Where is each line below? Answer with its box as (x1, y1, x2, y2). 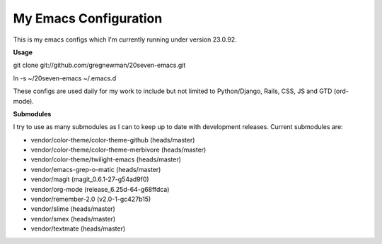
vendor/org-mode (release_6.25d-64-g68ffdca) (30, 185, 170, 193)
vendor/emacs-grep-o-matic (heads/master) (30, 165, 161, 173)
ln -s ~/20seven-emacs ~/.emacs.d (13, 74, 117, 83)
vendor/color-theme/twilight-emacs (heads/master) (30, 155, 182, 164)
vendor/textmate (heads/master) (30, 224, 126, 233)
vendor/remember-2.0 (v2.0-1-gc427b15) (30, 195, 151, 204)
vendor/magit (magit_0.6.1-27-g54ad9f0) (30, 175, 149, 183)
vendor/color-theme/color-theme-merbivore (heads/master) (30, 145, 207, 154)
